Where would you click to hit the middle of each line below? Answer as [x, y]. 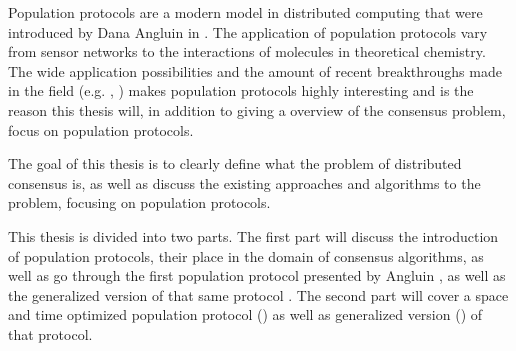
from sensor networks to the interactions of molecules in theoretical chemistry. [247, 51]
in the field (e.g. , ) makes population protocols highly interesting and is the [241, 90]
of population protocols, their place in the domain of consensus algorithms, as [246, 255]
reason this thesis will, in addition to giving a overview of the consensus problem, [257, 109]
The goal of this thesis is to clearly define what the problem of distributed [235, 163]
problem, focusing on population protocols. [139, 202]
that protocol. [50, 333]
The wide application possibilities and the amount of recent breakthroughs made [255, 70]
